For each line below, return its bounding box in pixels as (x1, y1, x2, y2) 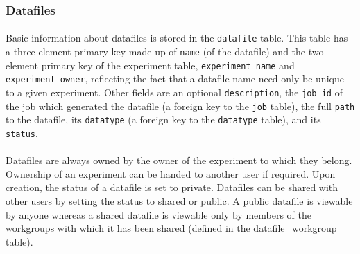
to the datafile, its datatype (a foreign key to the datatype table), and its (6, 112, 321, 127)
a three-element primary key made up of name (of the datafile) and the (6, 44, 306, 59)
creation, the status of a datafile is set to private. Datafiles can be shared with (6, 180, 338, 194)
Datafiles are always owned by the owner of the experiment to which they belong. (6, 153, 352, 167)
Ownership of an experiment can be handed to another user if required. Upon (6, 166, 336, 181)
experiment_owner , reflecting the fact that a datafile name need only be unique (6, 71, 344, 86)
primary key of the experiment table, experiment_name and (41, 57, 295, 72)
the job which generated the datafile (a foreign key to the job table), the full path (6, 98, 355, 113)
